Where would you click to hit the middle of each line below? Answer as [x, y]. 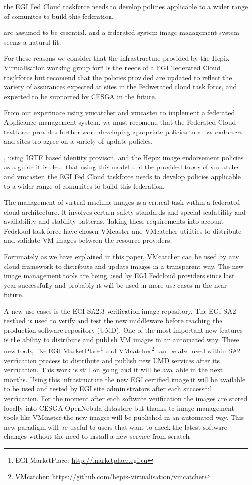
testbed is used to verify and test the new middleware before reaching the [113, 320]
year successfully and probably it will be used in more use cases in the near [116, 285]
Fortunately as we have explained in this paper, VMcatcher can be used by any [122, 257]
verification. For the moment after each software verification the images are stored [126, 398]
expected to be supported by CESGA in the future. [80, 96]
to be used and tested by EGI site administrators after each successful [108, 389]
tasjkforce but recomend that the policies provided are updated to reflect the [118, 77]
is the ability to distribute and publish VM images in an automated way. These [122, 339]
